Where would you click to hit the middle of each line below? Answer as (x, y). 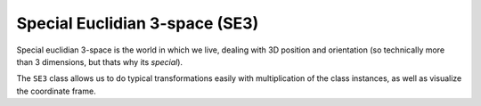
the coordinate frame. (57, 91)
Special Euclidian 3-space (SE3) (138, 23)
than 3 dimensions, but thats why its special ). (99, 61)
